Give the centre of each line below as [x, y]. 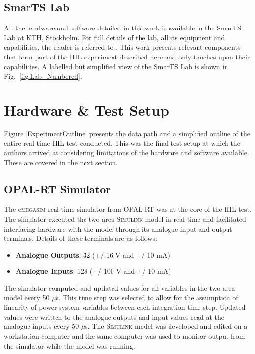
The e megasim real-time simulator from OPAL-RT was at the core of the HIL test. [128, 209]
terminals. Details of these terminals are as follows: [81, 238]
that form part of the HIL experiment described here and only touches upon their [127, 56]
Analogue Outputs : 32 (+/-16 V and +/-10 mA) [93, 254]
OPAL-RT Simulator [57, 189]
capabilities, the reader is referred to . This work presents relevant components [122, 47]
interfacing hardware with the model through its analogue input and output [118, 228]
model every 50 [27, 297]
